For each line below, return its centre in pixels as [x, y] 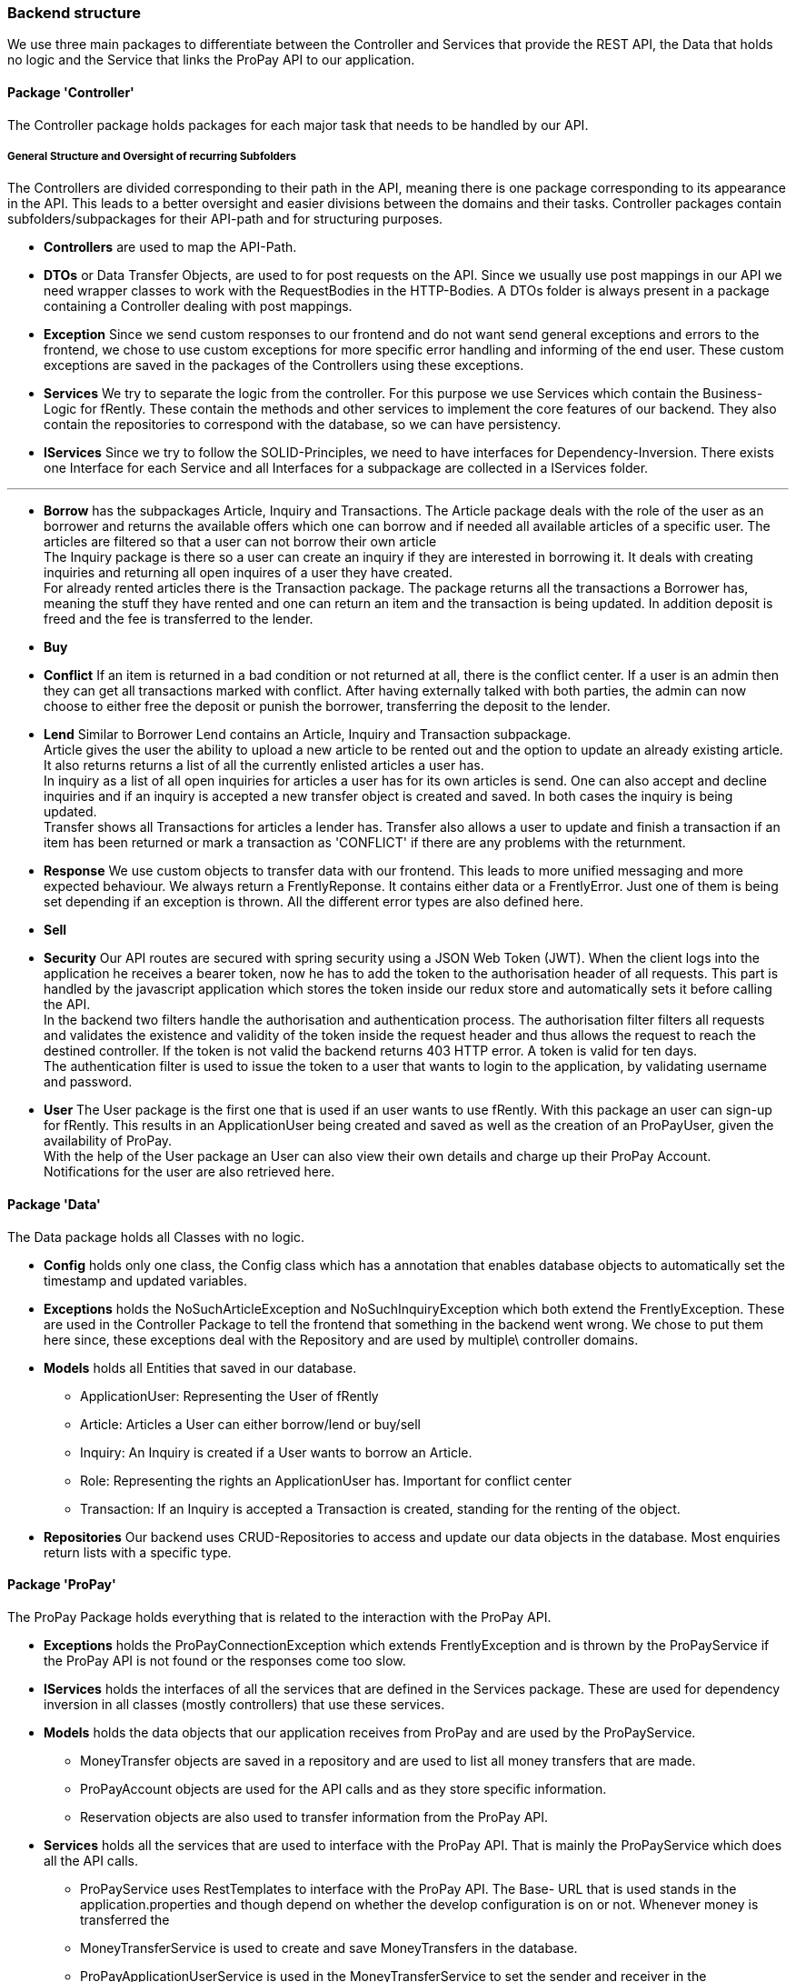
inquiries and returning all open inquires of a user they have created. [249, 573]
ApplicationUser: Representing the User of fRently [229, 1396]
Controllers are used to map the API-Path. [170, 247]
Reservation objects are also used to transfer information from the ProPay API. [314, 1817]
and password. [88, 1082]
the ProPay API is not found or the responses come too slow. [225, 1660]
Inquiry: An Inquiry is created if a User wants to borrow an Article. [276, 1452]
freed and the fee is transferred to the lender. [179, 619]
